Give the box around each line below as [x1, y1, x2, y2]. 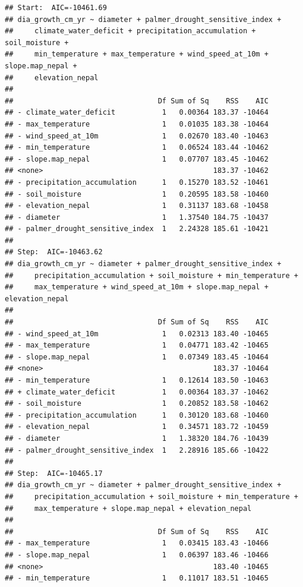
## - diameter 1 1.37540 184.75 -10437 [5, 213, 269, 222]
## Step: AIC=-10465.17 [5, 469, 103, 478]
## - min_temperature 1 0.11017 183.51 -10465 [5, 574, 269, 583]
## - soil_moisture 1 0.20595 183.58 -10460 [5, 190, 269, 198]
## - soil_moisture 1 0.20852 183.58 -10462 [5, 399, 269, 408]
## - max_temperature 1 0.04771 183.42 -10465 [5, 341, 269, 350]
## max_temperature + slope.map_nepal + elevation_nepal [5, 504, 252, 513]
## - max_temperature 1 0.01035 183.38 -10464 [5, 119, 269, 128]
